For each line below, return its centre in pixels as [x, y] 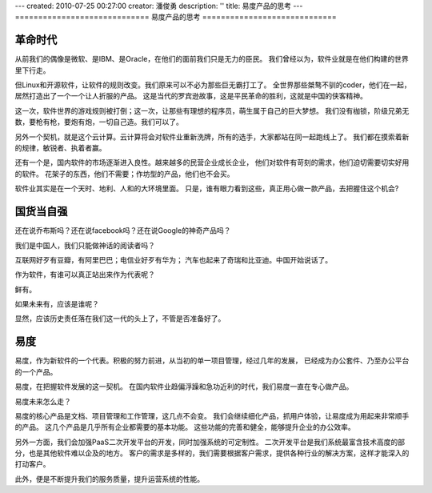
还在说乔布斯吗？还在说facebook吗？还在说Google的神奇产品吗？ [123, 230]
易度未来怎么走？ [43, 401]
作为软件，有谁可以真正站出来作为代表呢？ [85, 275]
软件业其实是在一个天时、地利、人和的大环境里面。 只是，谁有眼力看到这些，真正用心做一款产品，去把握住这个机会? [207, 189]
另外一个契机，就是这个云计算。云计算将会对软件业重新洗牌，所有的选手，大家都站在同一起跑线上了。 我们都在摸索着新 [212, 137]
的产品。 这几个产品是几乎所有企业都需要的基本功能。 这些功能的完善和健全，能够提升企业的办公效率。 [185, 427]
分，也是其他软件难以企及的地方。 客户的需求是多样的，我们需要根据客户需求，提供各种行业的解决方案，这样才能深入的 [212, 453]
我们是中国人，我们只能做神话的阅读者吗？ [85, 245]
